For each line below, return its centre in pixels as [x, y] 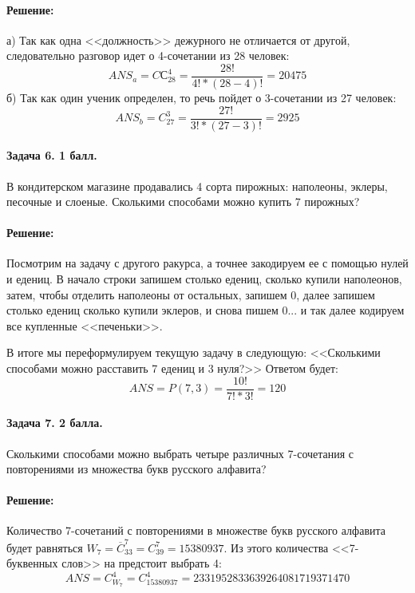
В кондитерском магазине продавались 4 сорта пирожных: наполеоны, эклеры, [197, 186]
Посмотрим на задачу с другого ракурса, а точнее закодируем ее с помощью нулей [207, 263]
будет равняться [45, 547]
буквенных [32, 563]
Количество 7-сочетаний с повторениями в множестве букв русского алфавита [196, 530]
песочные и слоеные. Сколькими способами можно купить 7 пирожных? [183, 202]
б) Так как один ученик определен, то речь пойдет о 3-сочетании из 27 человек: [202, 98]
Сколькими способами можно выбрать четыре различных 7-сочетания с [180, 453]
